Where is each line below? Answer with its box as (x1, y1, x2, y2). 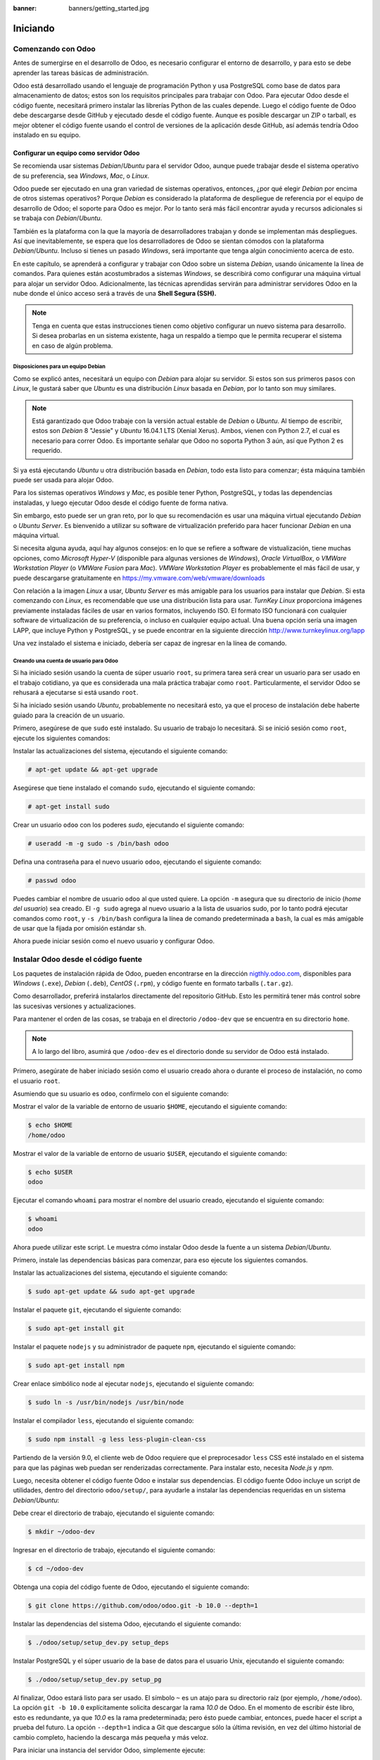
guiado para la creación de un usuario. (13, 711, 125, 719)
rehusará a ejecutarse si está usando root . (13, 689, 139, 697)
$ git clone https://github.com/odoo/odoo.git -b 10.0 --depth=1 (27, 1602, 258, 1610)
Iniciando (13, 22, 56, 34)
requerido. (32, 446, 63, 455)
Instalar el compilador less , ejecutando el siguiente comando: (13, 1416, 194, 1425)
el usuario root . (13, 1076, 61, 1085)
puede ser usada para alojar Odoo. (13, 476, 114, 484)
